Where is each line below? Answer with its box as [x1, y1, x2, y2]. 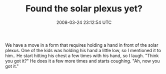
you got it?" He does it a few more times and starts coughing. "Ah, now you [5, 58, 160, 64]
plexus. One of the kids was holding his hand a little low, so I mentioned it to [5, 47, 161, 53]
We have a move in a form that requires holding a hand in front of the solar [5, 42, 158, 48]
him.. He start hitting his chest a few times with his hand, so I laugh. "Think [5, 53, 159, 59]
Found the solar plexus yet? [25, 3, 143, 14]
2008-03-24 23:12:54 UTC [56, 19, 112, 25]
